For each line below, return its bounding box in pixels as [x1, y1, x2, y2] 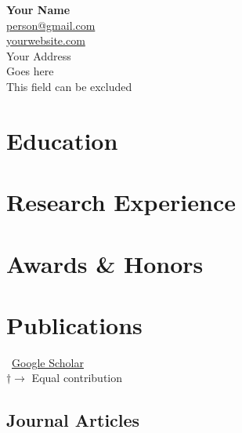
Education [6, 124, 118, 156]
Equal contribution [31, 369, 123, 386]
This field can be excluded [6, 78, 132, 94]
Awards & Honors [6, 247, 204, 279]
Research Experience [6, 186, 236, 218]
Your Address [6, 47, 71, 64]
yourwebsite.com [6, 32, 85, 49]
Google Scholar [12, 354, 84, 370]
